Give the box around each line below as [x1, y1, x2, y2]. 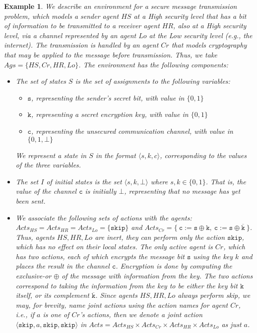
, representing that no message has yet [124, 186, 241, 196]
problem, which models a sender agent [4, 10, 119, 21]
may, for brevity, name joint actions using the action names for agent [15, 299, 228, 310]
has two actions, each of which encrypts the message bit [15, 251, 185, 261]
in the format [95, 150, 136, 160]
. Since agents [95, 290, 137, 300]
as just [221, 319, 242, 330]
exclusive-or [15, 271, 52, 281]
